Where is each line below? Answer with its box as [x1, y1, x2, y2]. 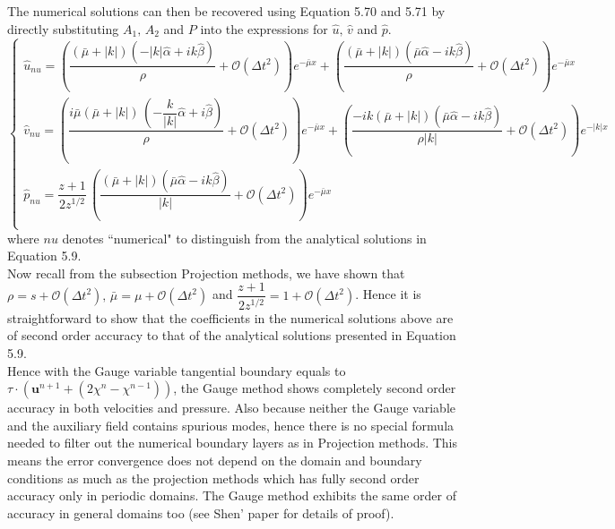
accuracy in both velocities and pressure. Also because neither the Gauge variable [7, 398, 455, 417]
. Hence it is [355, 285, 421, 303]
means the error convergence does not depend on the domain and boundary [7, 450, 422, 469]
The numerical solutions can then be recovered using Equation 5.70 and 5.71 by [7, 2, 446, 20]
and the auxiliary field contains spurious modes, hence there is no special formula [7, 415, 455, 434]
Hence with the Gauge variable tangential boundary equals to [7, 361, 346, 380]
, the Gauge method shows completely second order [173, 379, 456, 397]
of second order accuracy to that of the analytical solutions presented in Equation [7, 326, 456, 345]
